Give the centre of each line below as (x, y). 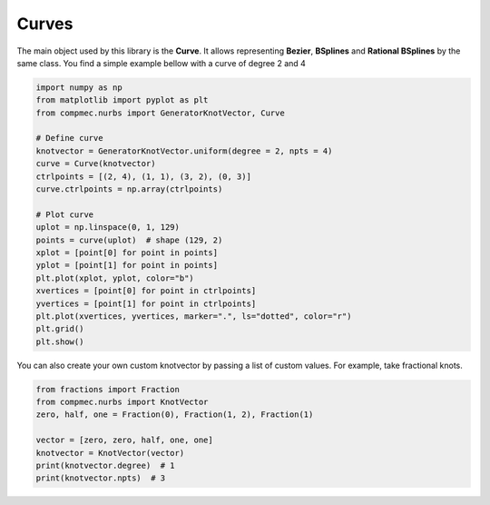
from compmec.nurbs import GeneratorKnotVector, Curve (160, 113)
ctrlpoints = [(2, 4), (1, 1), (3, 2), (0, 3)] (143, 176)
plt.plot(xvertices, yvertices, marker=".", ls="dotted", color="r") (194, 316)
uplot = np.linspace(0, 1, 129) (108, 228)
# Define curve (69, 138)
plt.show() (60, 342)
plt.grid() (60, 329)
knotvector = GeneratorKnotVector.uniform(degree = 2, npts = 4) (184, 151)
